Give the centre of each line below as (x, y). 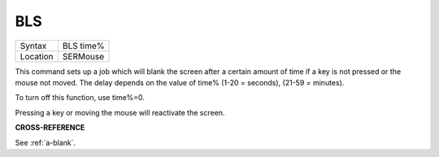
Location (37, 56)
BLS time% (83, 46)
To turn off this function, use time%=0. (80, 98)
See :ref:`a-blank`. (46, 142)
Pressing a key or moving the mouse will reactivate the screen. (120, 112)
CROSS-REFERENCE (50, 128)
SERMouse (83, 56)
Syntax (33, 46)
